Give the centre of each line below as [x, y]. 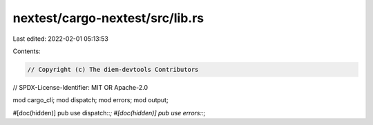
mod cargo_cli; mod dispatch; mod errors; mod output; [90, 100]
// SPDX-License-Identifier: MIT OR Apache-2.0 [80, 87]
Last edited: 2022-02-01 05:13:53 [60, 39]
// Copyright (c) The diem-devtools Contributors [113, 69]
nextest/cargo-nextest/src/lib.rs [108, 18]
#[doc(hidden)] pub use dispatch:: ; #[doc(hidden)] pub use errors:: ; [109, 113]
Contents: [27, 51]
